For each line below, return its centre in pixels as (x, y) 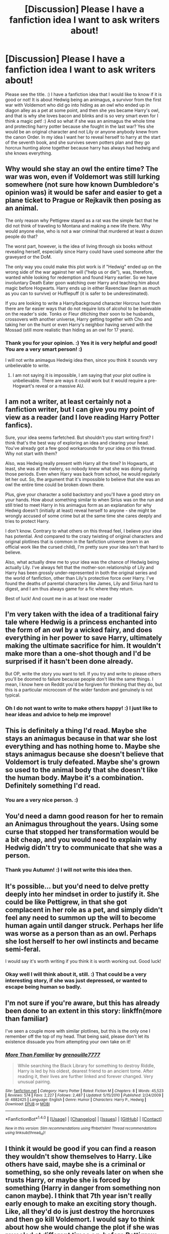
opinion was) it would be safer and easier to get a (84, 192)
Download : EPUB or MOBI (28, 1104)
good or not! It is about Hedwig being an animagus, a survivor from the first (83, 100)
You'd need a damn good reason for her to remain (84, 816)
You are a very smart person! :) (44, 349)
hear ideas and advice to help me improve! (58, 714)
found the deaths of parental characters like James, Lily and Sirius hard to (82, 583)
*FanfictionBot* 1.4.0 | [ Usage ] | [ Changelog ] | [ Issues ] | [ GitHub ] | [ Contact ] (83, 1119)
